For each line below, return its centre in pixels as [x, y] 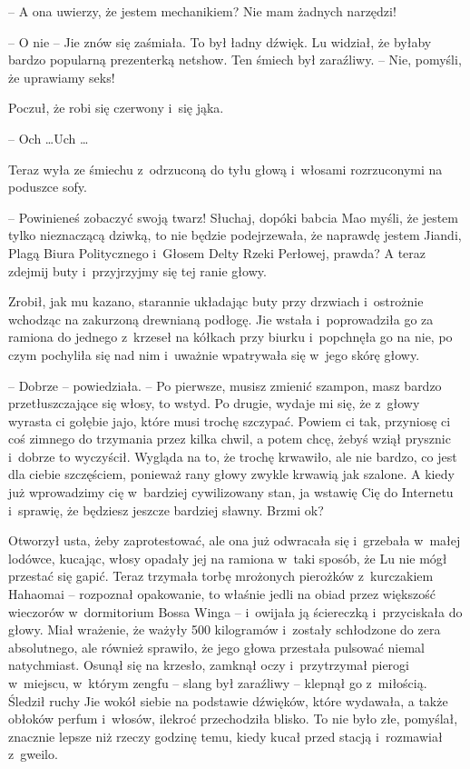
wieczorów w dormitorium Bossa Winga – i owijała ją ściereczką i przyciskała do [235, 611]
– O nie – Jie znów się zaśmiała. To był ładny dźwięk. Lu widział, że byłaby [220, 41]
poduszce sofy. [48, 187]
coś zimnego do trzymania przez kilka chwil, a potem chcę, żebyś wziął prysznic [230, 439]
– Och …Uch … [49, 138]
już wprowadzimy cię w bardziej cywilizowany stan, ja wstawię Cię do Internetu [231, 492]
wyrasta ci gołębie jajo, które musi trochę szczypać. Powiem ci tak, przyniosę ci [230, 420]
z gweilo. [33, 754]
